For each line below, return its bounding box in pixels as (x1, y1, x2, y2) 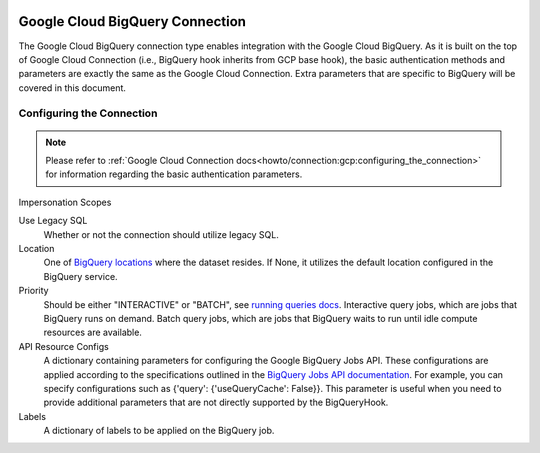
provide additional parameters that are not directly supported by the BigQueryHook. (43, 396, 389, 409)
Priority (18, 285, 49, 297)
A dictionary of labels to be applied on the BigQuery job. (43, 425, 275, 437)
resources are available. (43, 326, 142, 339)
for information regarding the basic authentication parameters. (45, 168, 303, 180)
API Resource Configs (18, 340, 109, 352)
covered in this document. (18, 81, 127, 94)
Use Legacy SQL (18, 215, 88, 227)
